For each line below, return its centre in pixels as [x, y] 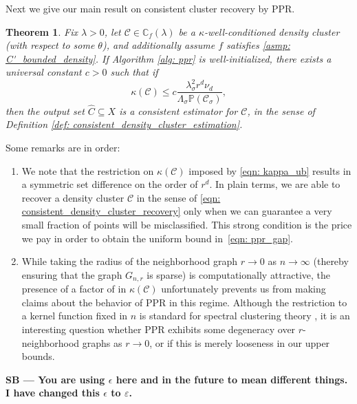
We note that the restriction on [88, 170]
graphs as [102, 342]
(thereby [331, 261]
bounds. [38, 356]
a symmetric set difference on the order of [110, 184]
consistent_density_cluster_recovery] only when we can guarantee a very [177, 211]
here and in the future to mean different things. [232, 379]
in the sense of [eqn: [178, 197]
